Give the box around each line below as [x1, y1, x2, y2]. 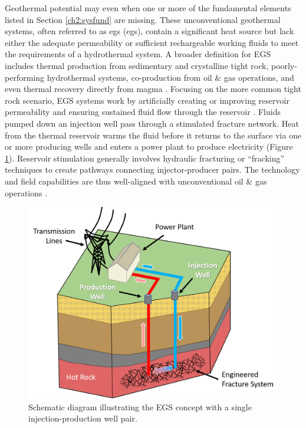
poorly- [271, 59, 298, 71]
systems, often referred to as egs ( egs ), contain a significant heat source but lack [5, 25, 294, 37]
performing [5, 71, 44, 83]
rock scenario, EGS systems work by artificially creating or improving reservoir [5, 94, 289, 106]
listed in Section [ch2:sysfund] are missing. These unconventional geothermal [5, 13, 281, 25]
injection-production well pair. [28, 412, 137, 424]
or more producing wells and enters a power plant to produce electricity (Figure [5, 140, 293, 153]
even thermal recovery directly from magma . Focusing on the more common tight [5, 83, 301, 95]
